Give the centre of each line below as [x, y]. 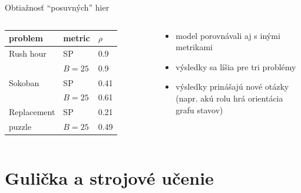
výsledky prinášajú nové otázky [232, 86]
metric [77, 38]
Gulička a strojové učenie [109, 178]
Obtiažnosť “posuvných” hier [57, 7]
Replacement [32, 112]
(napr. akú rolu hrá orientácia [229, 98]
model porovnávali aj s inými [228, 35]
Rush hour [28, 53]
